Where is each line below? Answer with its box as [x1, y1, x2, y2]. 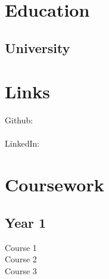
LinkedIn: [5, 137, 40, 150]
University [5, 38, 70, 57]
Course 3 [5, 264, 37, 277]
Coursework [5, 172, 104, 197]
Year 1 [5, 213, 46, 231]
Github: [5, 114, 33, 126]
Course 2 [5, 253, 37, 265]
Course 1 [5, 241, 37, 253]
